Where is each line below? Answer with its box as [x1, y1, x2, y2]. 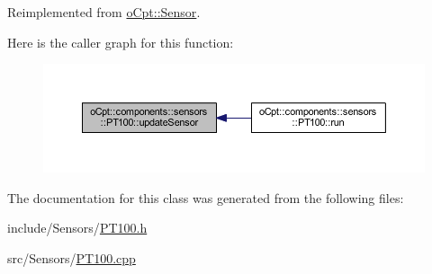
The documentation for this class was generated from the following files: [7, 188, 404, 207]
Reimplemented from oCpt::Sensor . [7, 3, 201, 21]
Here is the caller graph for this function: [7, 32, 234, 51]
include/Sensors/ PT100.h [7, 218, 148, 237]
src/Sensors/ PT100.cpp [7, 248, 136, 267]
